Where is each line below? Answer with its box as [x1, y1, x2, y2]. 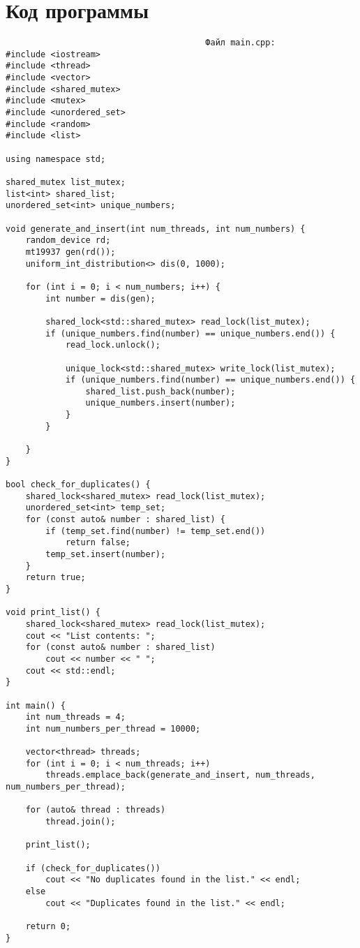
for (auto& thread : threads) [25, 805, 166, 815]
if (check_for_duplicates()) [25, 863, 160, 873]
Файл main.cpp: [205, 38, 276, 48]
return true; [25, 572, 86, 583]
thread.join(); [45, 817, 116, 827]
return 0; [25, 921, 71, 931]
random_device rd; [25, 235, 111, 246]
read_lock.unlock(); [65, 340, 160, 350]
